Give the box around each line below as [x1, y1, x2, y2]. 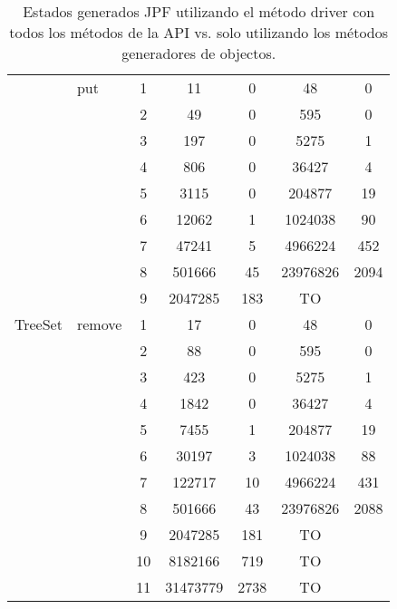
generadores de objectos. [121, 43, 276, 63]
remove [76, 314, 122, 334]
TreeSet [15, 314, 63, 334]
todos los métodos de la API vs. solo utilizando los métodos [9, 22, 389, 43]
